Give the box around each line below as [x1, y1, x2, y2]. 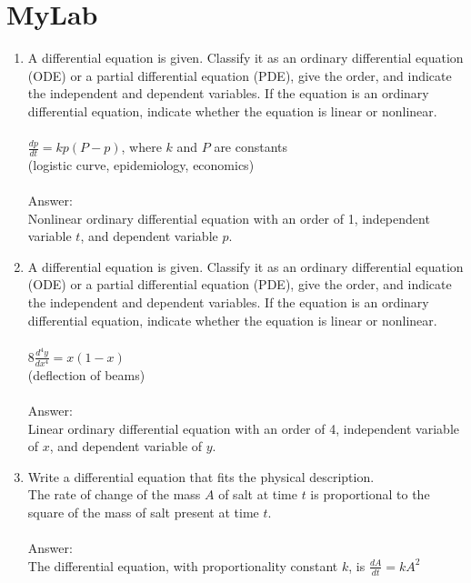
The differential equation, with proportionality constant [27, 556, 338, 575]
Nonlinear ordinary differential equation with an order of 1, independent [27, 208, 430, 227]
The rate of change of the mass [27, 485, 201, 504]
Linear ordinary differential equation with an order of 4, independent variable [27, 418, 460, 437]
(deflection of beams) [27, 365, 145, 384]
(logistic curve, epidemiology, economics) [27, 155, 255, 174]
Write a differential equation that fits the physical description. [27, 467, 375, 486]
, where [121, 137, 162, 156]
